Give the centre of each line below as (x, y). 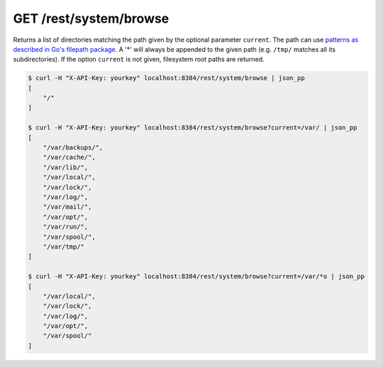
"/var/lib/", (66, 167)
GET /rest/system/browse (91, 18)
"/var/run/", (66, 227)
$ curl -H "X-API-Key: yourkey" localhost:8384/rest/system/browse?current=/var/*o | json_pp (196, 277)
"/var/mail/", (67, 207)
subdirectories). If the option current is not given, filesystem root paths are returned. (139, 60)
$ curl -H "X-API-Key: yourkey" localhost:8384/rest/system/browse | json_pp (166, 78)
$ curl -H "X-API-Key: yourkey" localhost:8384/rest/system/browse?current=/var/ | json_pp (193, 128)
